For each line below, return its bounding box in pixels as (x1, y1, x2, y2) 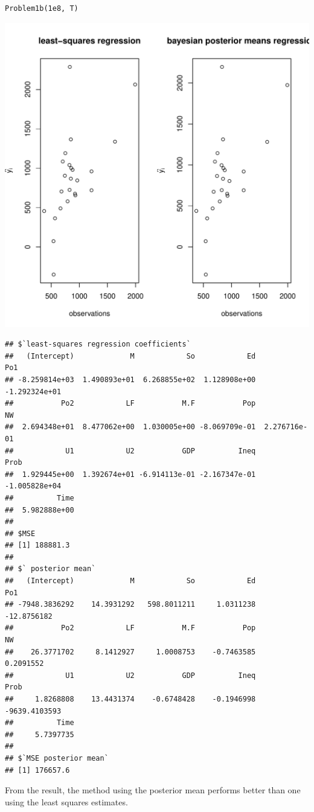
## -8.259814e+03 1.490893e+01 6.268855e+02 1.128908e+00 (5, 375, 256, 384)
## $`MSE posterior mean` (5, 753, 109, 762)
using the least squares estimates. (5, 795, 128, 808)
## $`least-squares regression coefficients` (5, 340, 191, 349)
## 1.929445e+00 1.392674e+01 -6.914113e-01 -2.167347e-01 (5, 470, 256, 479)
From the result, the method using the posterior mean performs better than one (5, 784, 301, 796)
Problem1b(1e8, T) (5, 4, 78, 13)
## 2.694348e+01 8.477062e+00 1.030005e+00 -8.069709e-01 (5, 423, 256, 432)
